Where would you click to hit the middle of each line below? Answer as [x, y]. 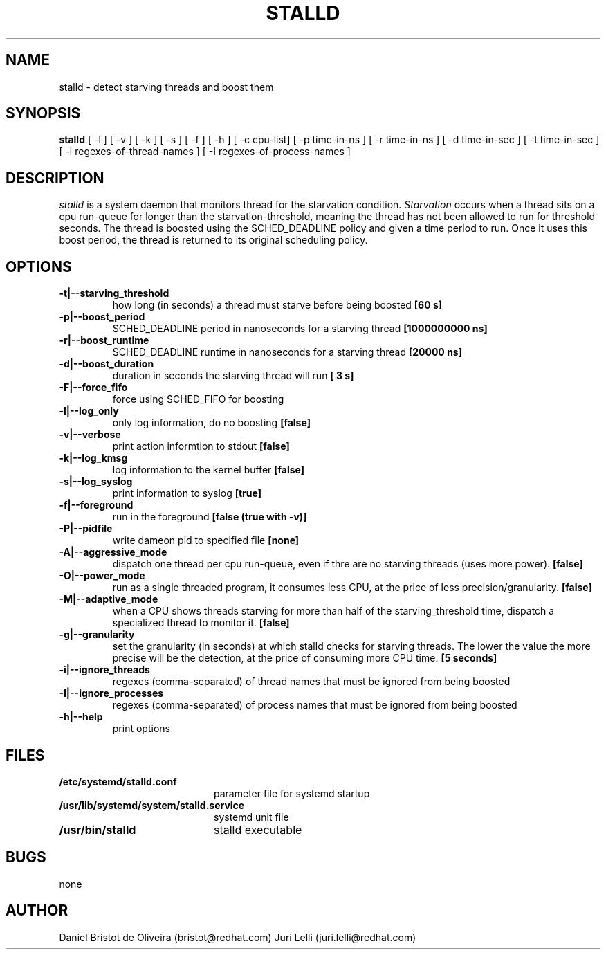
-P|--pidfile [86, 529]
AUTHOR [37, 911]
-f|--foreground [96, 505]
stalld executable [258, 829]
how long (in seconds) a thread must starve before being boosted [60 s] [277, 305]
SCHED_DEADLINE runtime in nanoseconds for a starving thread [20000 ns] [287, 352]
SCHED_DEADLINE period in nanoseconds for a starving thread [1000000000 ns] [300, 329]
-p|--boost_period [102, 317]
